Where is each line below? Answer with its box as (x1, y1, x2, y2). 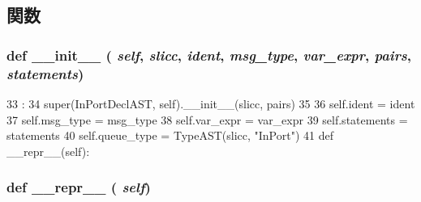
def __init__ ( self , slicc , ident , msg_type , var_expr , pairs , (6, 44, 412, 65)
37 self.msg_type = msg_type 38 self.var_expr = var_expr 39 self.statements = (6, 111, 408, 128)
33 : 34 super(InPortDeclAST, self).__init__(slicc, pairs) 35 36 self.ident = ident (6, 95, 415, 112)
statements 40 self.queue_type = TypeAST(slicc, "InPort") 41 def (6, 127, 333, 144)
